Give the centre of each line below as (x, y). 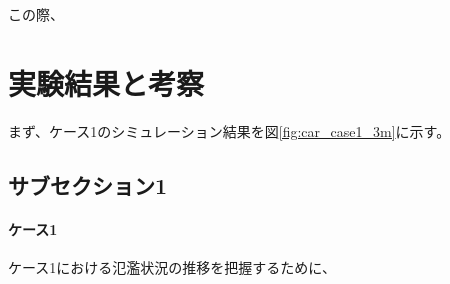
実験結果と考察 (106, 82)
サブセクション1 (88, 184)
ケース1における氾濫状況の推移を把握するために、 (172, 266)
